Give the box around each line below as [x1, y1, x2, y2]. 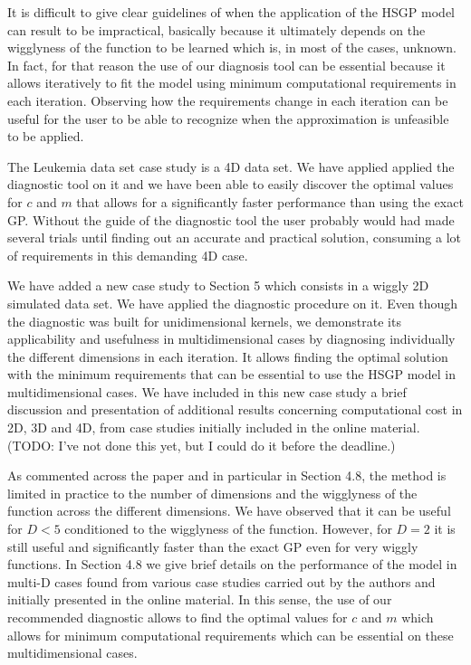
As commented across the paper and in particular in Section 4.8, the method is [7, 466, 447, 485]
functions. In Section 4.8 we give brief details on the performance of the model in [7, 555, 457, 574]
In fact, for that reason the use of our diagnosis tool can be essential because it [7, 55, 446, 74]
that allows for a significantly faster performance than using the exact [76, 192, 464, 211]
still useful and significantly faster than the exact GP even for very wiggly [7, 537, 418, 556]
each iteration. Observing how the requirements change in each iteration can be [7, 90, 448, 109]
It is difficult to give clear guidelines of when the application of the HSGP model [7, 3, 455, 21]
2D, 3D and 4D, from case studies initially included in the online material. [7, 418, 420, 437]
